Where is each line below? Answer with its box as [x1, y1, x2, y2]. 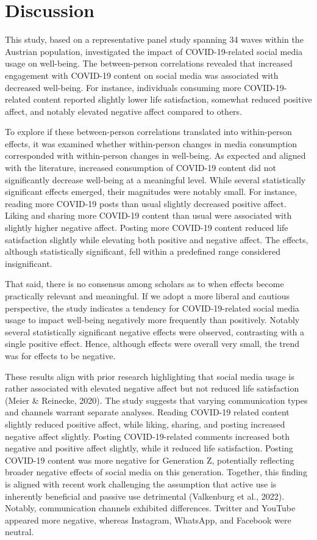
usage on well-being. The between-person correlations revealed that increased [5, 57, 293, 70]
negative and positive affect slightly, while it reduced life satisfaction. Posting [5, 442, 293, 454]
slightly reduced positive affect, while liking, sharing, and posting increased [5, 417, 285, 430]
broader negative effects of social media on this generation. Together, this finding [5, 465, 307, 478]
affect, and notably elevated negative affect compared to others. [5, 104, 243, 117]
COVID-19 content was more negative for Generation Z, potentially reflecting [5, 453, 294, 466]
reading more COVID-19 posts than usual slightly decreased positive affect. [5, 197, 287, 210]
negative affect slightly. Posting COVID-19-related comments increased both [5, 429, 290, 442]
